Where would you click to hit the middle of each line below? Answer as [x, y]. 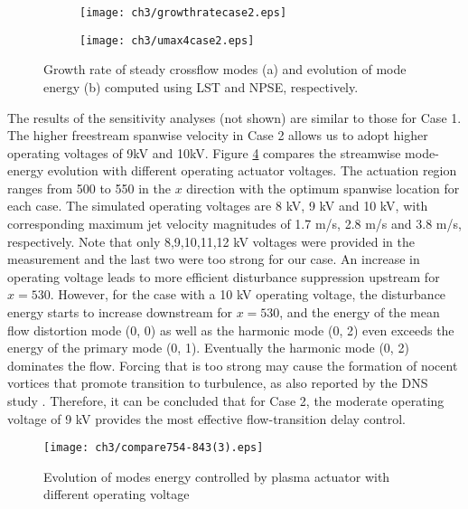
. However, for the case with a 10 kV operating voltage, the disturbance [248, 294]
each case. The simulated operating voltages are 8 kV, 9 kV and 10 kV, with [218, 206]
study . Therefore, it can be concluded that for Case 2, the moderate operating [226, 401]
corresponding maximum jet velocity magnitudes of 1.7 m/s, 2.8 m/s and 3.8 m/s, [234, 224]
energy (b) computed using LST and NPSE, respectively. [201, 86]
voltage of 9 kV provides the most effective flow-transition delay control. [206, 418]
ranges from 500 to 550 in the [89, 188]
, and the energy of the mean [360, 312]
